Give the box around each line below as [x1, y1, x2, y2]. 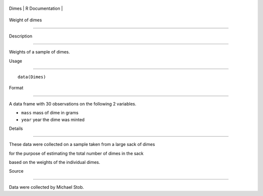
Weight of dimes [9, 17, 42, 23]
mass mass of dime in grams [21, 110, 79, 116]
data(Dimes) [18, 74, 46, 80]
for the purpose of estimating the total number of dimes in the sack [9, 150, 144, 156]
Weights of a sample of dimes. [9, 49, 70, 55]
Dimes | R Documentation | [9, 5, 63, 11]
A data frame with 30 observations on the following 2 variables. [9, 101, 136, 107]
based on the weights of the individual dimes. [9, 160, 100, 165]
